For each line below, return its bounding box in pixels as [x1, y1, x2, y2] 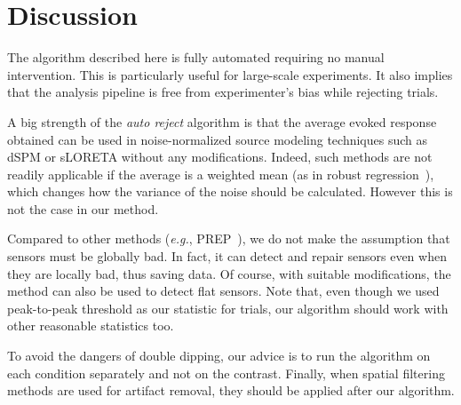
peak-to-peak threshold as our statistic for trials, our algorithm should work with [7, 298, 449, 317]
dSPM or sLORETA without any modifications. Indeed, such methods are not [7, 147, 433, 166]
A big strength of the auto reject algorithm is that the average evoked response [7, 112, 437, 131]
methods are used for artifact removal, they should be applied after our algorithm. [7, 381, 455, 400]
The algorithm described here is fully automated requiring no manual [7, 48, 385, 67]
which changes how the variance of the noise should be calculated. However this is [7, 182, 453, 201]
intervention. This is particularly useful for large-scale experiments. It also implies [7, 65, 453, 83]
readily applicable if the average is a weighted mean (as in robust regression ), [7, 164, 434, 183]
